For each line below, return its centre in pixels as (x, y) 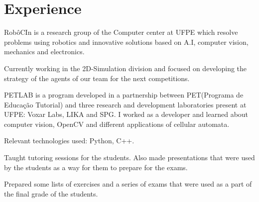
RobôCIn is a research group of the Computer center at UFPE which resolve (121, 32)
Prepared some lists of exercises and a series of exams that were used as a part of (128, 184)
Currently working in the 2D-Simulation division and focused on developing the (126, 68)
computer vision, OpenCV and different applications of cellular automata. (117, 124)
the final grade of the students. (51, 193)
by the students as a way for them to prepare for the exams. (96, 167)
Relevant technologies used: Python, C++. (69, 141)
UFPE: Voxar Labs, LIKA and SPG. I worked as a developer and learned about (126, 114)
